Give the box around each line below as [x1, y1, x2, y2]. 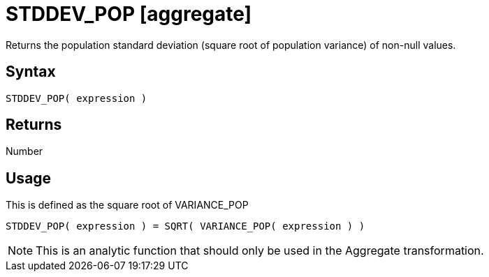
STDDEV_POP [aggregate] [6, 2, 252, 26]
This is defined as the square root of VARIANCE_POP [6, 199, 249, 211]
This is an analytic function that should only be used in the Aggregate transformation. [36, 244, 484, 258]
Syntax [6, 63, 56, 81]
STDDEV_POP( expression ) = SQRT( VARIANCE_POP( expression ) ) [6, 220, 365, 232]
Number [6, 145, 43, 158]
